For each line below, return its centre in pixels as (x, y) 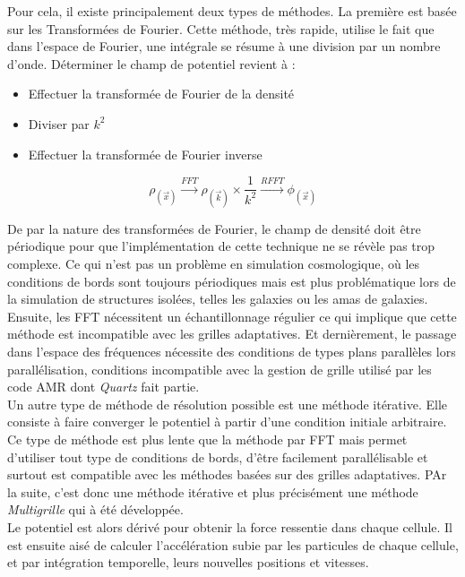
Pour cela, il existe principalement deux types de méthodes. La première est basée (232, 11)
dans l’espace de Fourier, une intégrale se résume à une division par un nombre (224, 46)
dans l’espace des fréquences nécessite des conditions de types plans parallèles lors (232, 351)
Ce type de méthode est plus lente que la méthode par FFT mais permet (207, 439)
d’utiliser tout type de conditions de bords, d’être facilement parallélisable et (218, 456)
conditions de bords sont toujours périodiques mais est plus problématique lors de (232, 281)
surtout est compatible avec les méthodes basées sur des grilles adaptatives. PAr (227, 474)
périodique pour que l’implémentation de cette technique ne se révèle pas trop (221, 246)
